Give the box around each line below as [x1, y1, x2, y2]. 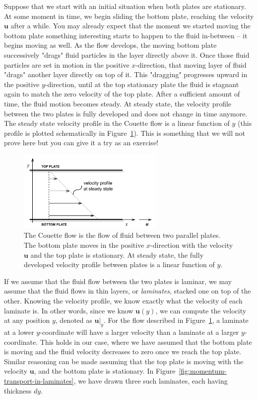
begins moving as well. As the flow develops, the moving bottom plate [4, 40, 217, 50]
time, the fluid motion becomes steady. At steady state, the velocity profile [4, 98, 232, 108]
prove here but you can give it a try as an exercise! [4, 137, 158, 148]
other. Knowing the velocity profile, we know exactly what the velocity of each [4, 296, 243, 306]
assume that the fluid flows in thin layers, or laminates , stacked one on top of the [4, 286, 251, 296]
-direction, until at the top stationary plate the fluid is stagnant [45, 79, 239, 89]
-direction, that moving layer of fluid [135, 59, 247, 70]
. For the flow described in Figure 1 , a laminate [103, 315, 249, 325]
